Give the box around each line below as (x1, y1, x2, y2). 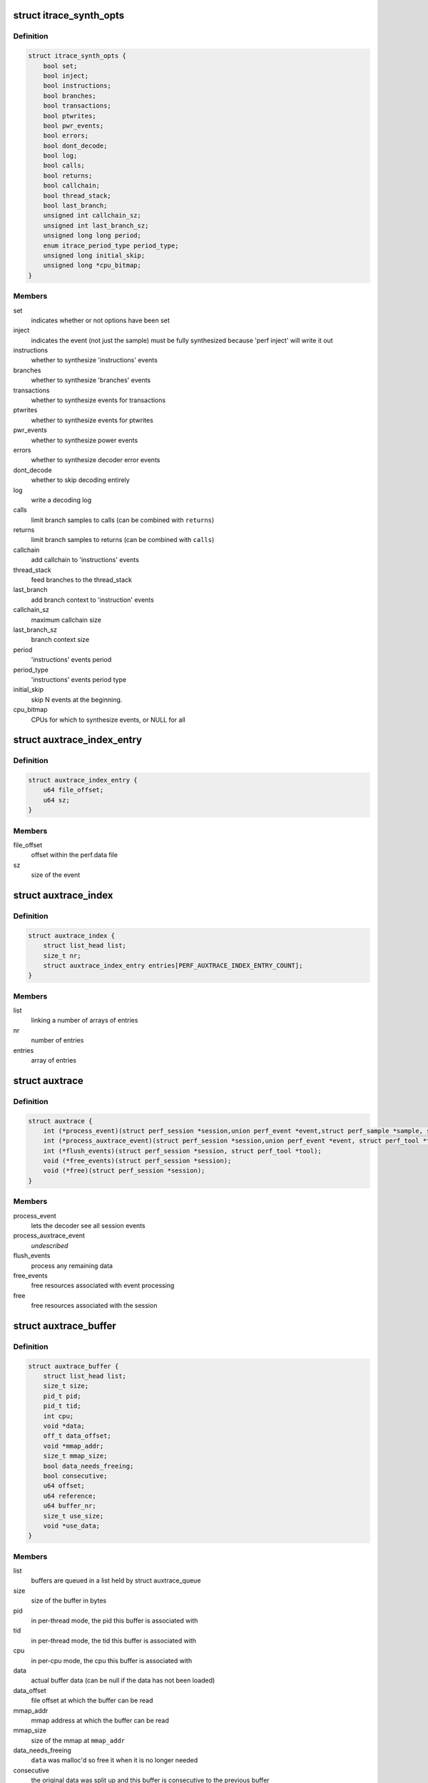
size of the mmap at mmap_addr (31, 1736, 126, 1744)
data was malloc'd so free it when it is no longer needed (31, 1756, 198, 1764)
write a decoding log (31, 496, 92, 504)
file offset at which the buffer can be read (31, 1696, 153, 1705)
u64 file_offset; (43, 786, 104, 795)
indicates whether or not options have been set (31, 316, 170, 325)
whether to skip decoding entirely (31, 476, 130, 484)
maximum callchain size (31, 615, 101, 624)
